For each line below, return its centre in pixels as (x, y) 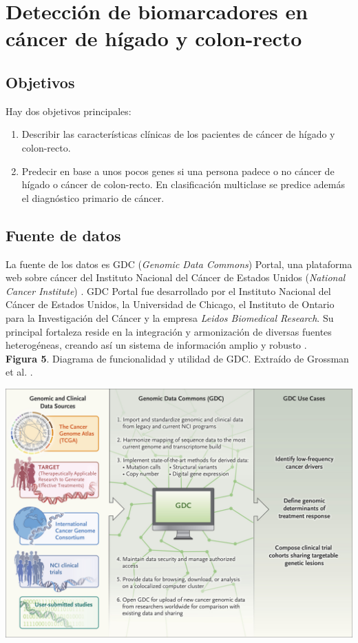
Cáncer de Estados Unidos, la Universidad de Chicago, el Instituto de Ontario (170, 304)
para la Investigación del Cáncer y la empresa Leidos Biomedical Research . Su (170, 317)
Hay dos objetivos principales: (69, 111)
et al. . (19, 372)
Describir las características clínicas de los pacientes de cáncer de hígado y (178, 134)
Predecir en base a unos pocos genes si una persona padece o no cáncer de (178, 171)
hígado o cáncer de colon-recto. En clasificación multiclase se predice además (183, 184)
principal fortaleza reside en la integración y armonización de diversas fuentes (169, 331)
